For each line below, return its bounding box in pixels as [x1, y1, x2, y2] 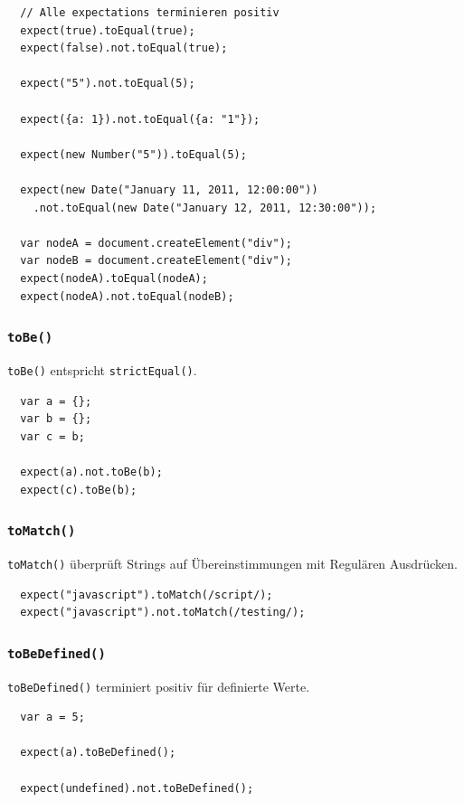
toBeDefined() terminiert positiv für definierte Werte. [7, 676, 310, 695]
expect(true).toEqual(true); [20, 24, 195, 37]
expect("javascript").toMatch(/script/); [20, 588, 273, 601]
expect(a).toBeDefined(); [20, 746, 176, 760]
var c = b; [20, 429, 85, 443]
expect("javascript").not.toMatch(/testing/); [20, 606, 306, 619]
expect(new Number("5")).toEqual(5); [20, 147, 247, 161]
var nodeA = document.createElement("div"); [20, 236, 292, 250]
